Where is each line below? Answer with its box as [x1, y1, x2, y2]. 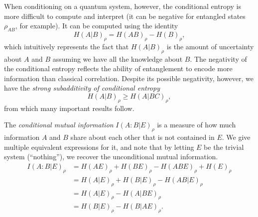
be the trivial [204, 141, 244, 152]
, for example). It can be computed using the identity [15, 20, 178, 31]
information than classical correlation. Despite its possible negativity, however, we [4, 73, 254, 83]
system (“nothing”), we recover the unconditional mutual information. [4, 151, 218, 162]
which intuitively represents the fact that [4, 41, 129, 51]
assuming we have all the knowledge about [52, 53, 183, 64]
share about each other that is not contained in [70, 132, 215, 142]
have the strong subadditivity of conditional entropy [4, 83, 160, 93]
